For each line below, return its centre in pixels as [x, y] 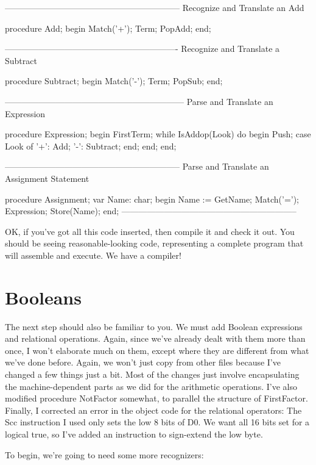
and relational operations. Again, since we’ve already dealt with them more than [155, 338]
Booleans [43, 297]
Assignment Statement [47, 178]
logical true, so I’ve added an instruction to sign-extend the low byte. [134, 434]
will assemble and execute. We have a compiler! [93, 255]
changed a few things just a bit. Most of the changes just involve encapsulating [152, 374]
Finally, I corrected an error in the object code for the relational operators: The [153, 410]
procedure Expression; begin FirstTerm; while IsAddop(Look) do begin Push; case [158, 134]
